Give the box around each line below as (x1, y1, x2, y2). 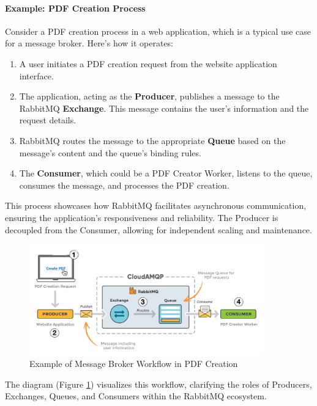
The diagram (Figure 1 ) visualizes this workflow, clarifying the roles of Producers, (5, 377, 312, 390)
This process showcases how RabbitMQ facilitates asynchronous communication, (5, 199, 307, 212)
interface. (19, 69, 54, 82)
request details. (19, 114, 76, 126)
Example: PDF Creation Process (5, 1, 146, 14)
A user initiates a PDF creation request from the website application (19, 57, 277, 70)
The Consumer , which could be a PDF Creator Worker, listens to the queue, (19, 167, 313, 179)
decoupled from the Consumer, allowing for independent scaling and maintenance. (5, 223, 312, 236)
